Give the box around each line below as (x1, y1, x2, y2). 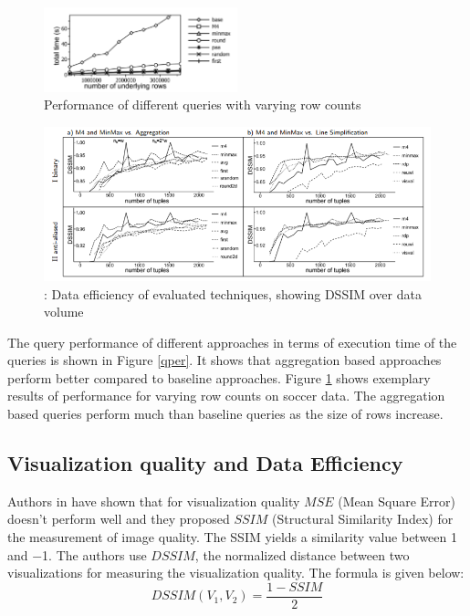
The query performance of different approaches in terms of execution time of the (7, 332, 457, 351)
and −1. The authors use (7, 545, 147, 564)
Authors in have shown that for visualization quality (7, 491, 300, 510)
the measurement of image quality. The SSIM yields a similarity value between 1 (7, 527, 457, 547)
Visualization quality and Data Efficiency (7, 449, 403, 477)
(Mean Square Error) (338, 491, 456, 510)
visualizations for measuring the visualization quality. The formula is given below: (7, 563, 465, 582)
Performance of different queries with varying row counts (44, 95, 361, 114)
